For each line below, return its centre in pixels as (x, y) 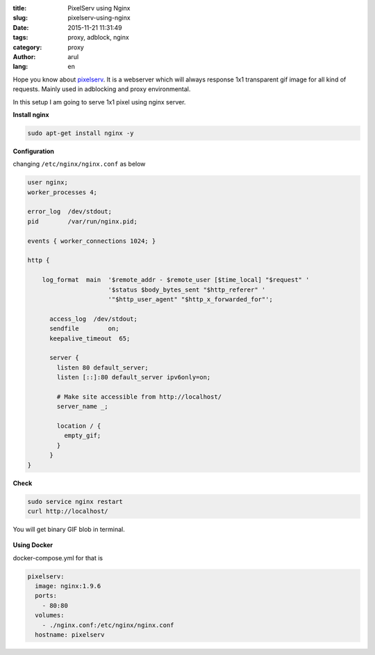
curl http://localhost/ (68, 511)
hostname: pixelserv (70, 635)
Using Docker (33, 545)
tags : (20, 38)
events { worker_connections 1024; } (92, 241)
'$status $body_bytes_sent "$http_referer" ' (187, 290)
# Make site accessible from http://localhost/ (139, 396)
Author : (24, 56)
